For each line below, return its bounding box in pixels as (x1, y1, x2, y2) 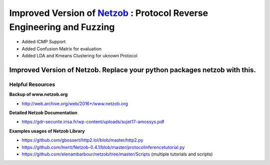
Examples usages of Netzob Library (9, 128, 85, 134)
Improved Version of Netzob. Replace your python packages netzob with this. (9, 65, 256, 74)
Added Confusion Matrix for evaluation (21, 45, 102, 52)
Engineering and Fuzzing (9, 21, 115, 32)
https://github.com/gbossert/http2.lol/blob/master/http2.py (21, 137, 143, 143)
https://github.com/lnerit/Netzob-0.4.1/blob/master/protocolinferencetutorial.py (21, 144, 185, 150)
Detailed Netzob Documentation (9, 110, 77, 116)
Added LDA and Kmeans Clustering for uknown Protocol (21, 53, 137, 59)
